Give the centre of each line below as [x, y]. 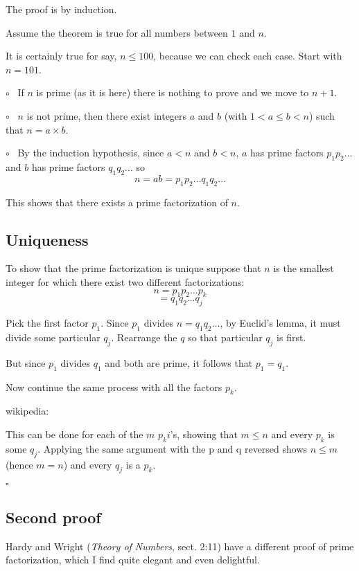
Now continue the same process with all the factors [114, 387]
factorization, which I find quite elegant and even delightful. [133, 560]
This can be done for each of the [75, 434]
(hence [19, 464]
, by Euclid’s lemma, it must [280, 323]
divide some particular [53, 337]
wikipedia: [27, 411]
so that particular [225, 337]
